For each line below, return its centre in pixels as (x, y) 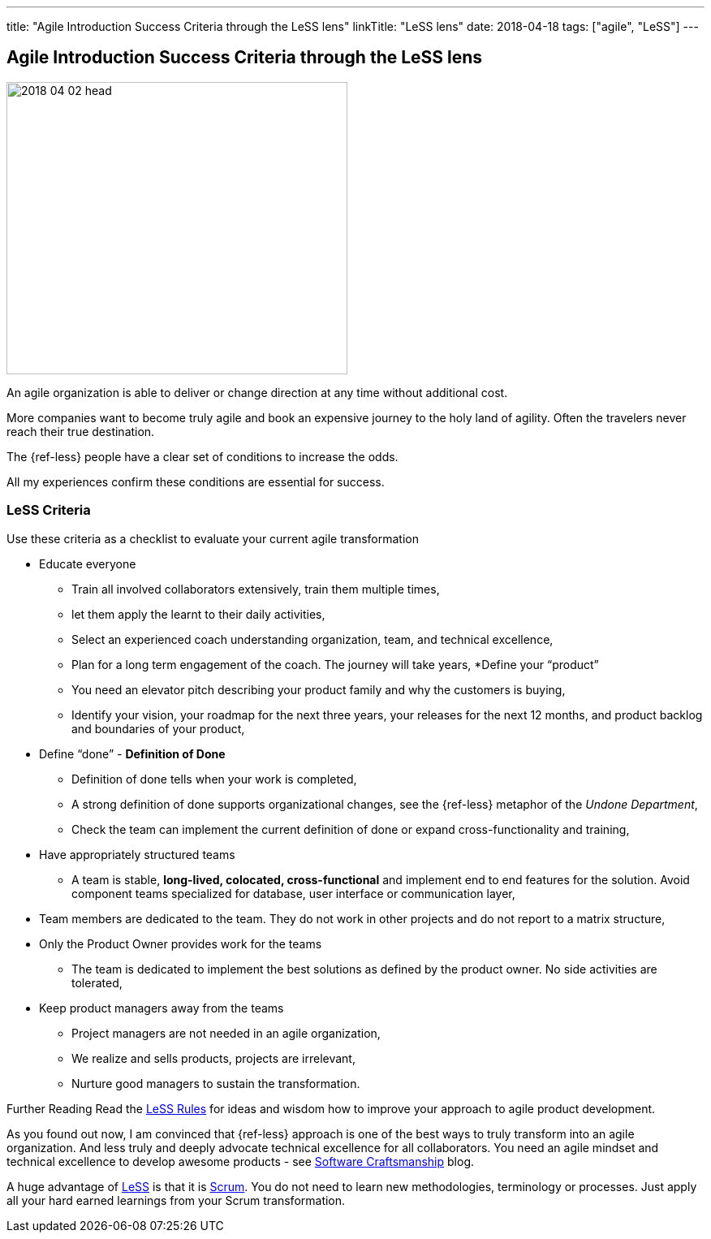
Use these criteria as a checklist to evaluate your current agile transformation (213, 538)
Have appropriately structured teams (137, 854)
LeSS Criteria (49, 510)
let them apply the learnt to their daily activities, (198, 614)
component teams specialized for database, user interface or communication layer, (293, 893)
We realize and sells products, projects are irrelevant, (213, 1058)
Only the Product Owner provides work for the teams (181, 943)
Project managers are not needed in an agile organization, (226, 1033)
